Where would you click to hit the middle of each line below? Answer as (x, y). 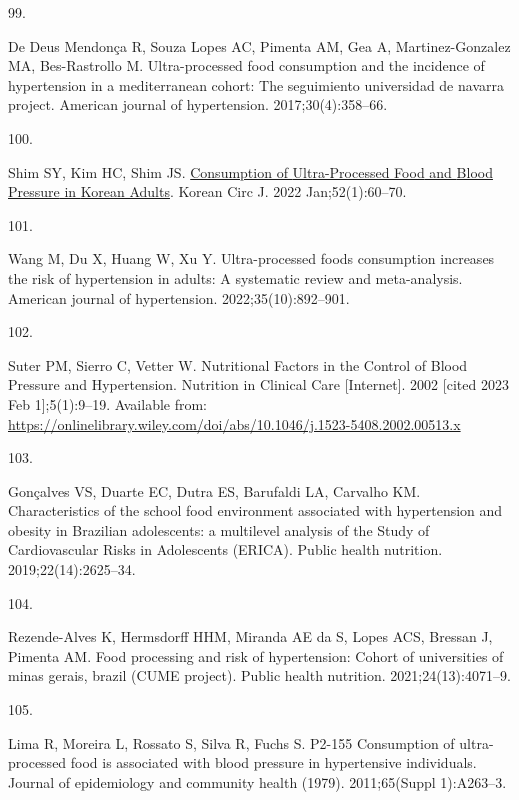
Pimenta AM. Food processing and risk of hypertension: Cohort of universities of (256, 655)
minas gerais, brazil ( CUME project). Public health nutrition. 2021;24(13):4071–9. (259, 675)
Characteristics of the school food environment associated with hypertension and (255, 510)
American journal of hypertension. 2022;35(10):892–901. (179, 297)
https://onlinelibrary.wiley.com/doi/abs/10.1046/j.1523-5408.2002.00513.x (234, 423)
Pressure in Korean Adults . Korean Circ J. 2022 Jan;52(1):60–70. (207, 191)
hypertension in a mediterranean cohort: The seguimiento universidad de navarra (256, 84)
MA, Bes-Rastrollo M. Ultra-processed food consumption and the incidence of (246, 65)
